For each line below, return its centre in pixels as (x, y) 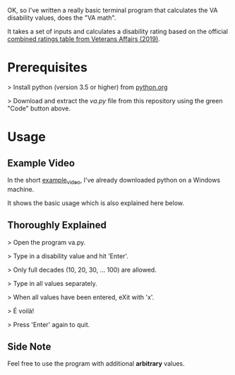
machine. (21, 189)
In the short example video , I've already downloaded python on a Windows (114, 181)
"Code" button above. (39, 108)
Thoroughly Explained (57, 225)
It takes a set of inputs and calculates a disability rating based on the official (117, 31)
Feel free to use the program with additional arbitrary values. (96, 364)
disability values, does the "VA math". (62, 18)
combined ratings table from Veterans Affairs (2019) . (84, 39)
